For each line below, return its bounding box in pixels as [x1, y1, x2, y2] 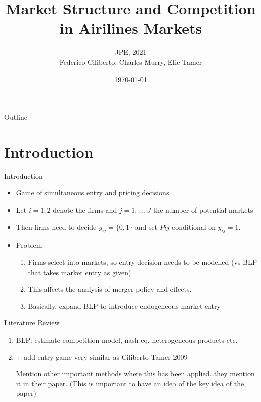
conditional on [172, 221, 216, 232]
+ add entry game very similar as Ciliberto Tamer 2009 [16, 351, 188, 362]
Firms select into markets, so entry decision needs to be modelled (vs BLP [28, 256, 257, 267]
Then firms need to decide [16, 221, 97, 232]
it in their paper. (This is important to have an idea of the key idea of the [16, 378, 244, 388]
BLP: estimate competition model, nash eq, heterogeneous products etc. [16, 334, 238, 345]
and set [135, 221, 158, 232]
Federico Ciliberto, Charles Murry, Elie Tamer [59, 56, 202, 67]
